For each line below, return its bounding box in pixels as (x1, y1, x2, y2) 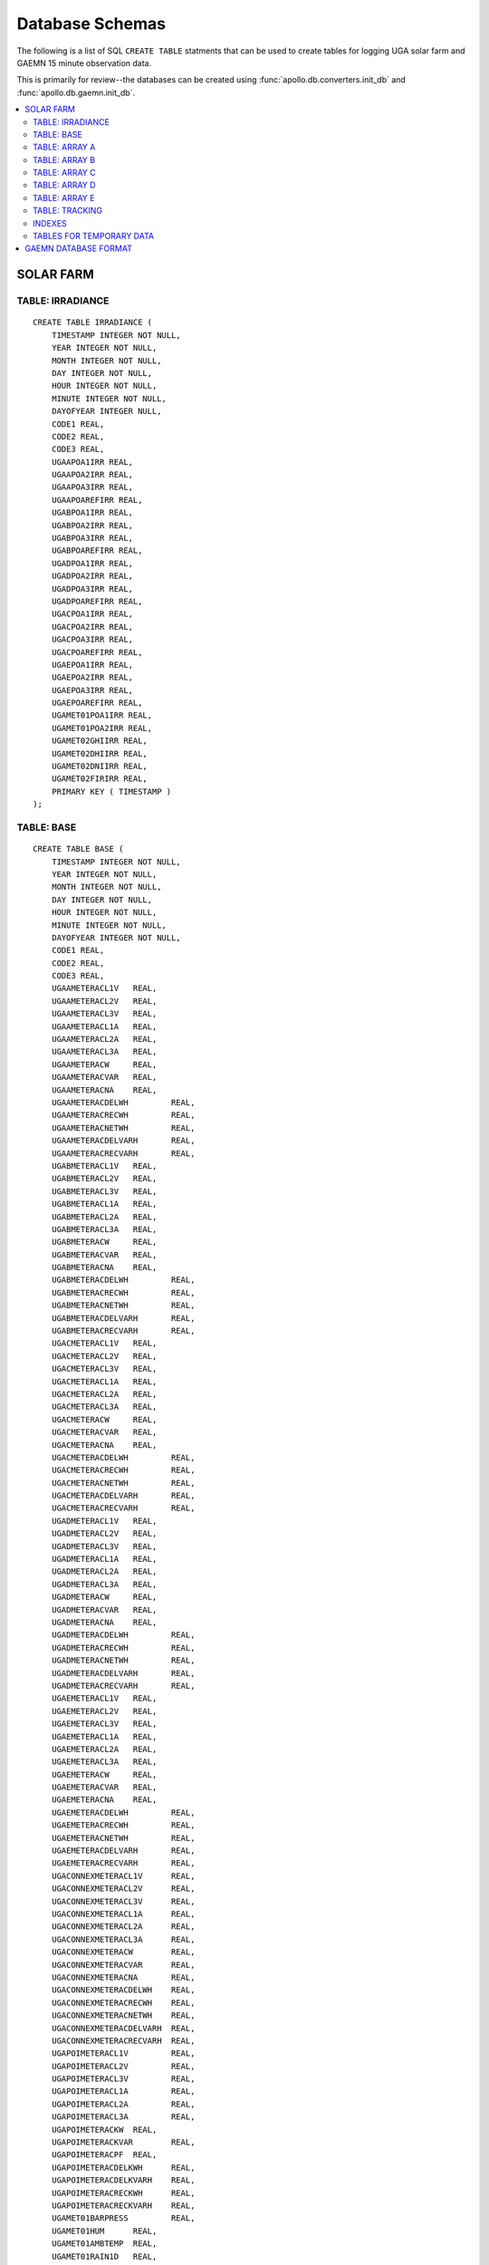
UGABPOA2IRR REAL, (51, 520, 134, 530)
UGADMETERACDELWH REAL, (51, 1630, 196, 1640)
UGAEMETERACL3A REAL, (51, 1757, 158, 1767)
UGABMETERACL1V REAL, (51, 1161, 158, 1171)
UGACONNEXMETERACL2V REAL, (51, 1884, 196, 1894)
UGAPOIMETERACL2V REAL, (51, 2061, 196, 2071)
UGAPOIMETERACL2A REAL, (51, 2098, 196, 2109)
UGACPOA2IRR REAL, (51, 622, 134, 631)
